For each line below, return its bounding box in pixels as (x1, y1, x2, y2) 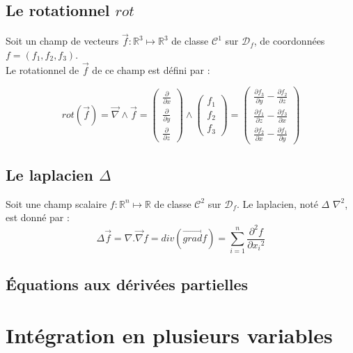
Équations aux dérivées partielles (6, 273, 249, 294)
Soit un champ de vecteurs (6, 33, 119, 48)
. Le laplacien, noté (237, 196, 318, 211)
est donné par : (6, 210, 70, 225)
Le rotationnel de (6, 62, 79, 77)
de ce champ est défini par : (92, 62, 210, 77)
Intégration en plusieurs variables (6, 321, 333, 350)
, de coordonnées (253, 33, 325, 48)
